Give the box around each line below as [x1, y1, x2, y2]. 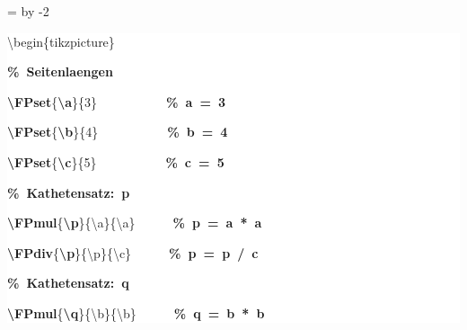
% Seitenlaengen [7, 62, 113, 81]
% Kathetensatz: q [7, 273, 129, 292]
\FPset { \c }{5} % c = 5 [7, 152, 225, 171]
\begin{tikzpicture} [7, 31, 115, 50]
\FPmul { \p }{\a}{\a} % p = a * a [7, 213, 262, 232]
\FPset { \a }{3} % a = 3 [7, 92, 226, 111]
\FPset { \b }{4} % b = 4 [7, 122, 228, 141]
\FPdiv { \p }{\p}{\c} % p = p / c [7, 243, 259, 262]
